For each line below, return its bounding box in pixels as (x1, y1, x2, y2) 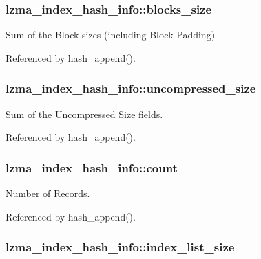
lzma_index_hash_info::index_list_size (6, 238, 235, 256)
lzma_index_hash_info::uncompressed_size (6, 80, 256, 97)
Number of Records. (6, 186, 90, 201)
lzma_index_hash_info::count (6, 159, 178, 176)
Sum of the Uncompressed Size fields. (6, 106, 163, 121)
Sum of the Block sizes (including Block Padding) (6, 27, 216, 42)
